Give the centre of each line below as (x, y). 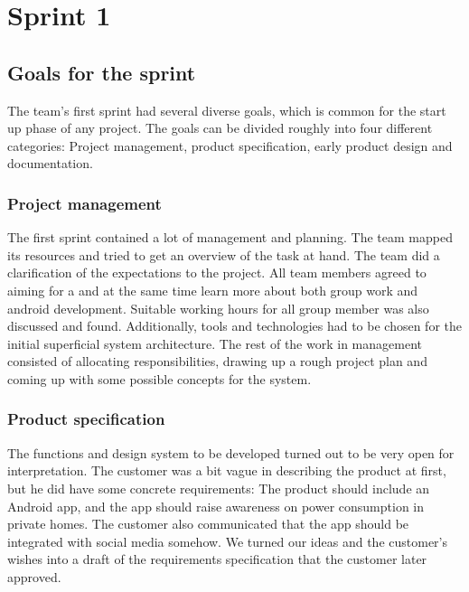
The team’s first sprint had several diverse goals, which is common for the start (227, 110)
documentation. (50, 163)
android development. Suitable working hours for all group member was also (218, 308)
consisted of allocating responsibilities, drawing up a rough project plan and (217, 361)
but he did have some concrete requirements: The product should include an (219, 488)
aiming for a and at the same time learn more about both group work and (213, 290)
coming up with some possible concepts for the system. (159, 378)
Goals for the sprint (102, 72)
